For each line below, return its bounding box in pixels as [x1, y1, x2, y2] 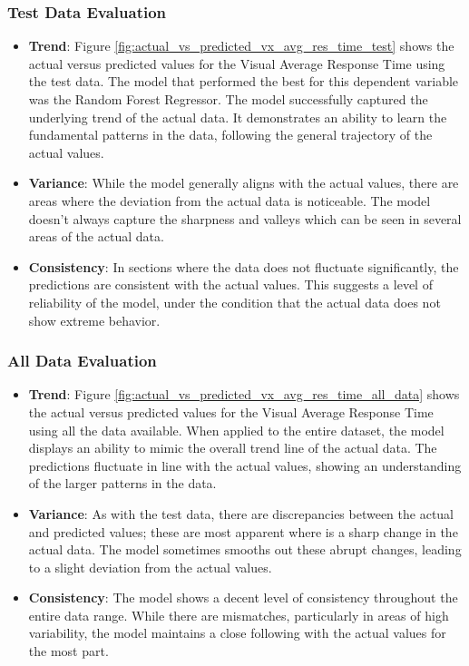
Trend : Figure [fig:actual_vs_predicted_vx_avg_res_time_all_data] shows [28, 385, 460, 404]
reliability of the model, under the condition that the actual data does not [28, 292, 441, 311]
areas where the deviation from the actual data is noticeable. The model [28, 191, 431, 210]
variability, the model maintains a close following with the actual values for [28, 623, 446, 642]
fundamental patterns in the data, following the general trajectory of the [28, 125, 433, 144]
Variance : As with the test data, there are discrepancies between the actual [28, 504, 454, 523]
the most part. [28, 642, 109, 661]
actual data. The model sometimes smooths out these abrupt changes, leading [28, 540, 462, 559]
